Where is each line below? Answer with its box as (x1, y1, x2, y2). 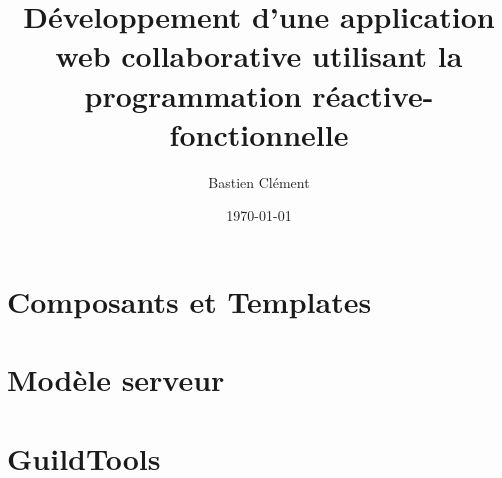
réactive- (312, 74, 434, 115)
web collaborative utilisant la (55, 35, 463, 76)
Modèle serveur (7, 359, 225, 400)
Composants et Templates (7, 280, 372, 321)
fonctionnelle (169, 113, 349, 154)
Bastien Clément (208, 171, 310, 192)
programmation (84, 74, 302, 115)
